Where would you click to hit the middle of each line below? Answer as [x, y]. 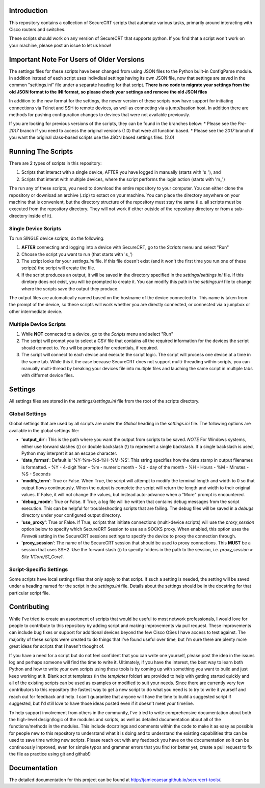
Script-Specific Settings [39, 569]
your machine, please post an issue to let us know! [60, 45]
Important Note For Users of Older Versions [77, 59]
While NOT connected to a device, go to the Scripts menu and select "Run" [97, 334]
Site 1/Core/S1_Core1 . [42, 557]
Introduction [28, 11]
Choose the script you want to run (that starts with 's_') [77, 254]
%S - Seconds [36, 474]
